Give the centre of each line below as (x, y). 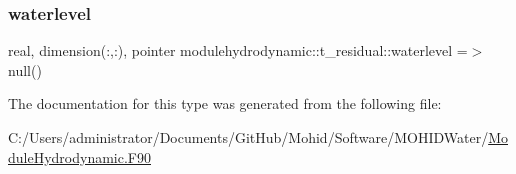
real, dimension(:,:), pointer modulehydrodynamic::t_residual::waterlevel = (238, 50)
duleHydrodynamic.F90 (79, 156)
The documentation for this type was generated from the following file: (225, 103)
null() (25, 69)
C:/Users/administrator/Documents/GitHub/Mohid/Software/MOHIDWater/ (248, 137)
